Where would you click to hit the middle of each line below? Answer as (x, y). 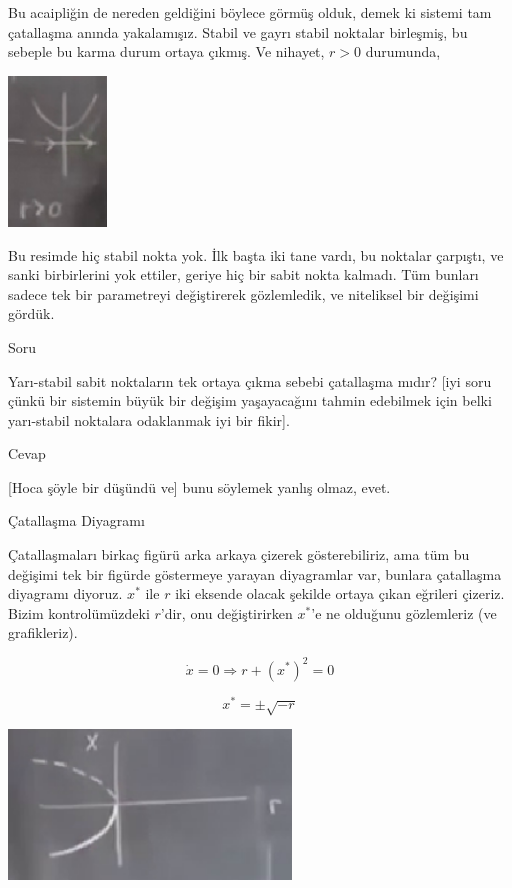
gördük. (31, 313)
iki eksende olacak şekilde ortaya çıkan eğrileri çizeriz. (340, 593)
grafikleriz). (43, 632)
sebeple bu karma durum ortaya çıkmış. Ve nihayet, (166, 51)
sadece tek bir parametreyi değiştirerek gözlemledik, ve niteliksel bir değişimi (243, 293)
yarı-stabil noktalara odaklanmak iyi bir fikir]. (149, 419)
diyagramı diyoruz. (65, 593)
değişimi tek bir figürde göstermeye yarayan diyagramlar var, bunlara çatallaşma (255, 573)
